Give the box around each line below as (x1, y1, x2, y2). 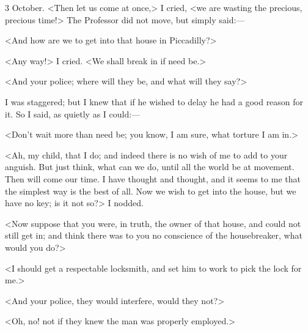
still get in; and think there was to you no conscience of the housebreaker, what (5, 229, 302, 242)
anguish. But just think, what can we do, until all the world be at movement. (5, 160, 295, 173)
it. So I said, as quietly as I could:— (5, 107, 141, 120)
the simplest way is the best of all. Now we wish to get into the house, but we (5, 184, 296, 197)
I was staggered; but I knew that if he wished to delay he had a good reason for (5, 95, 304, 108)
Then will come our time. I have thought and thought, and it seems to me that (5, 172, 301, 185)
